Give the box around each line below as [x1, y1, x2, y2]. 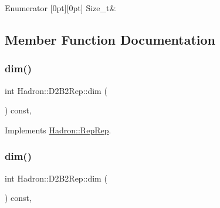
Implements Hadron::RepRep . [5, 123, 111, 136]
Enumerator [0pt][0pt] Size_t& [5, 2, 116, 14]
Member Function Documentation [5, 30, 216, 48]
